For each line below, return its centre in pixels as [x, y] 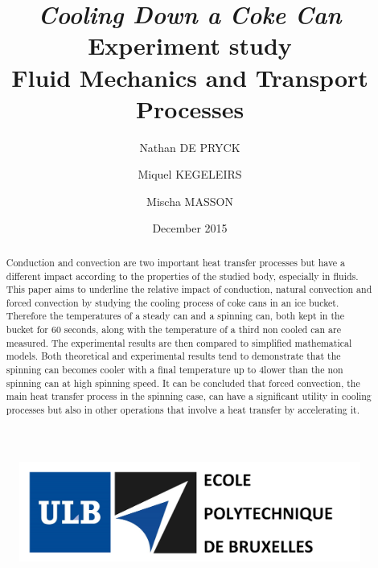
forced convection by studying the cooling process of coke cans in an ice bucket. [173, 302]
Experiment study [190, 45]
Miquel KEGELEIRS [190, 174]
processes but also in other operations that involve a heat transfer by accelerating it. [183, 410]
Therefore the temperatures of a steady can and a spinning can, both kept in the [175, 316]
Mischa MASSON [190, 201]
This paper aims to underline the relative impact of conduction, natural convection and [189, 289]
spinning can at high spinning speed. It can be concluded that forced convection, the [183, 383]
